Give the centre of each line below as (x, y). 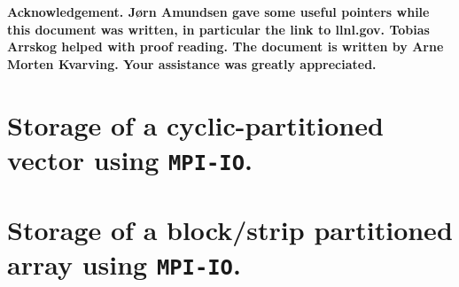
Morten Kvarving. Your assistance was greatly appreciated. (192, 63)
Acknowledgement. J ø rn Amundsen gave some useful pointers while (218, 12)
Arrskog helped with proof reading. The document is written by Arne (226, 47)
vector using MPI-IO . (130, 159)
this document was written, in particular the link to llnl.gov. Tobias (218, 29)
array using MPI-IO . (124, 264)
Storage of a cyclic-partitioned (195, 124)
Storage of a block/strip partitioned (230, 230)
